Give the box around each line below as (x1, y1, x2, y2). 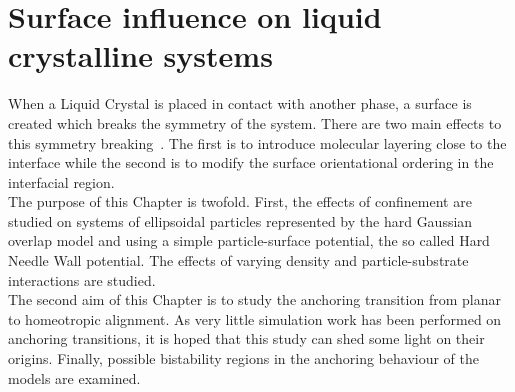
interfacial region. (8, 171, 115, 192)
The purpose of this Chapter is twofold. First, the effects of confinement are (8, 191, 472, 212)
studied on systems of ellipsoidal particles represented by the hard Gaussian (8, 210, 473, 231)
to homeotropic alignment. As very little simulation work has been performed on (8, 308, 502, 329)
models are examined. (8, 367, 141, 388)
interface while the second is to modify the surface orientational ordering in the (8, 152, 494, 173)
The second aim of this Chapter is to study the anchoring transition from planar (8, 289, 501, 310)
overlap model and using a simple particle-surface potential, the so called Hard (8, 230, 490, 251)
